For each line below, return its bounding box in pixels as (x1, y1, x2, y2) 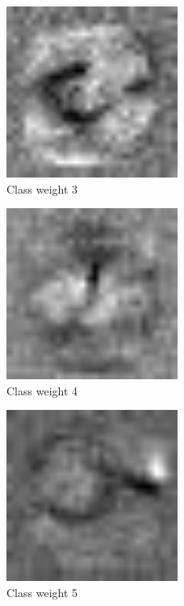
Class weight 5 (6, 583, 78, 600)
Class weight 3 (6, 180, 78, 197)
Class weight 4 (6, 382, 78, 399)
